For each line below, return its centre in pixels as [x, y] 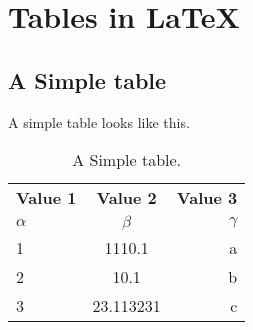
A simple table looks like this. [99, 121]
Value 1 [46, 198]
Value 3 [207, 198]
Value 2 [126, 198]
